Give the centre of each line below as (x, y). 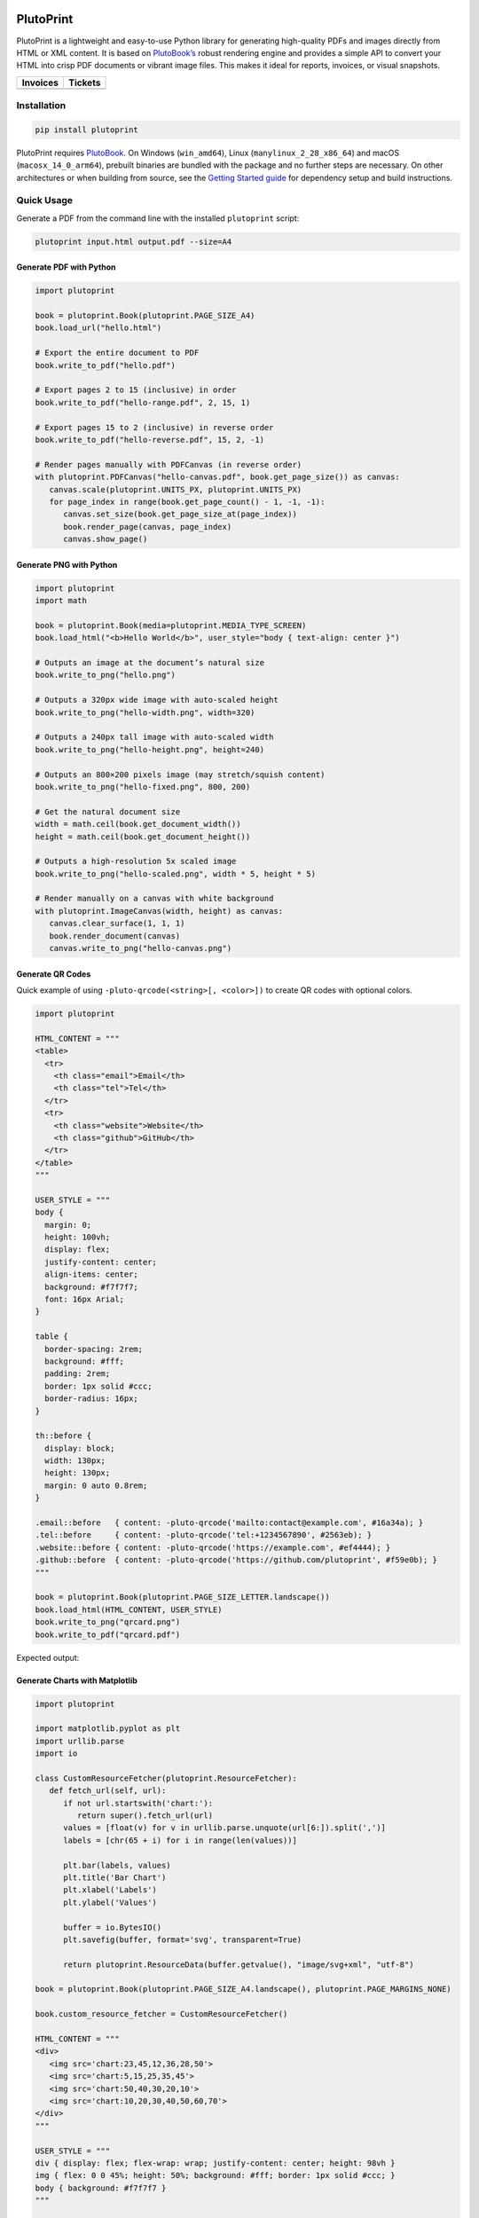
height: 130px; (78, 1473)
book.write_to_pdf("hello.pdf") (106, 365)
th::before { (63, 1436)
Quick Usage (45, 201)
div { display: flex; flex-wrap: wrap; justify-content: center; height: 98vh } (215, 2163)
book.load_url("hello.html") (98, 328)
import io (56, 1754)
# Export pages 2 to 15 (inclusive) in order (136, 390)
